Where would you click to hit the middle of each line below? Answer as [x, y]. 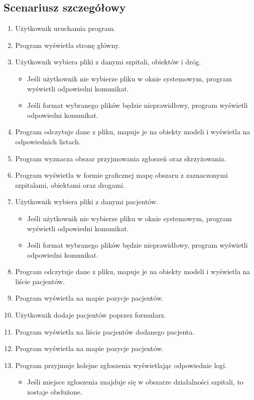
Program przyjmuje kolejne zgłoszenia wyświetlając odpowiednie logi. [121, 365]
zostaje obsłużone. [55, 392]
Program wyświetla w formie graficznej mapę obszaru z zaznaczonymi [122, 175]
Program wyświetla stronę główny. [67, 45]
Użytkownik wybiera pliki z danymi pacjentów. [87, 201]
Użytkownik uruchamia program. [65, 28]
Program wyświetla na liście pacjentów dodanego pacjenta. [105, 331]
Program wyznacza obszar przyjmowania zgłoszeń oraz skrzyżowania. [121, 158]
